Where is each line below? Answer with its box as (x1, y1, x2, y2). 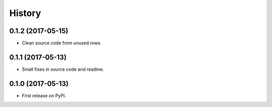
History (9, 8, 41, 19)
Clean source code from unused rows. (22, 40, 102, 46)
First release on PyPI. (22, 92, 66, 98)
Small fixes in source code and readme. (22, 66, 104, 72)
